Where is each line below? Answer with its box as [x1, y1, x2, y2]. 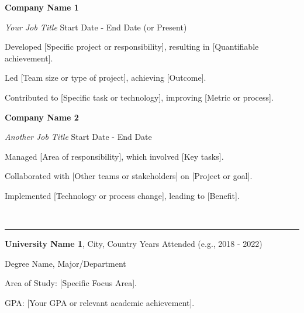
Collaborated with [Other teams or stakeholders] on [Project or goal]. [5, 170, 253, 182]
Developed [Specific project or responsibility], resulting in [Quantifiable [5, 40, 259, 53]
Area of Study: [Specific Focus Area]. [5, 277, 137, 289]
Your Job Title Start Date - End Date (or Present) [5, 20, 187, 33]
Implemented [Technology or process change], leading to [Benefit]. [5, 189, 240, 201]
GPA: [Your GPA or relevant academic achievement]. [5, 296, 195, 308]
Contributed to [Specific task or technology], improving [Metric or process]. [5, 91, 274, 103]
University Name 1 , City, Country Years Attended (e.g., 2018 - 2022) [5, 238, 262, 250]
